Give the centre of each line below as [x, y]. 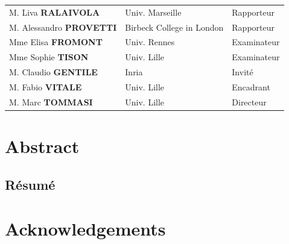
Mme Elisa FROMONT [56, 42]
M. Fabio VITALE [46, 86]
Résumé [30, 184]
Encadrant [251, 86]
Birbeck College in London [174, 27]
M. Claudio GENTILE [53, 72]
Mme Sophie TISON [49, 57]
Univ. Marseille [153, 12]
